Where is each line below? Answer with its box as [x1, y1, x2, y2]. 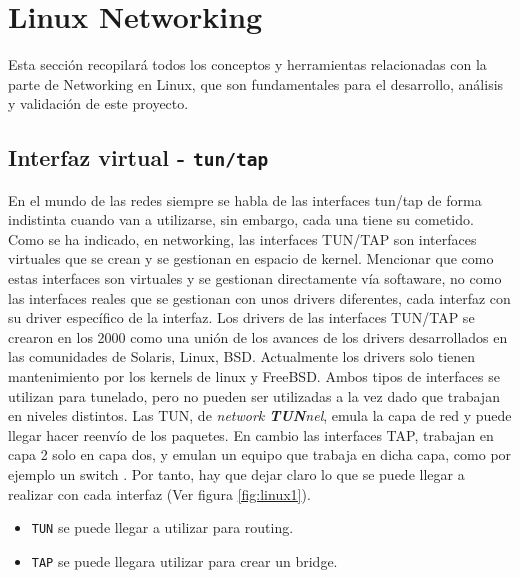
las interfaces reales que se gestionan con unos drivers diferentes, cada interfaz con [8, 287, 511, 308]
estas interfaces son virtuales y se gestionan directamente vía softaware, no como [8, 268, 502, 289]
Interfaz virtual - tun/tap [8, 142, 269, 173]
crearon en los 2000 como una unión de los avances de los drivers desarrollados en [8, 326, 508, 347]
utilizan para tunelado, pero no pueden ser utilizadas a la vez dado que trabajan [8, 385, 500, 406]
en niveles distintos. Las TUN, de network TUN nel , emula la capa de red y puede [8, 405, 512, 426]
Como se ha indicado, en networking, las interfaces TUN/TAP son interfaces [8, 228, 477, 249]
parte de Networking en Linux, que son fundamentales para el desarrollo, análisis [8, 73, 504, 94]
